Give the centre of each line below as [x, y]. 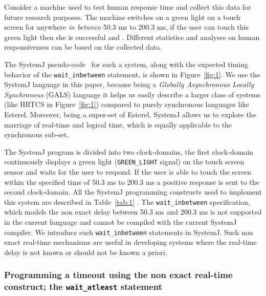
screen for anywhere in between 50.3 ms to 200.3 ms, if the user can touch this [126, 27]
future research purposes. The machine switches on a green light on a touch [123, 17]
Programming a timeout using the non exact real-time [118, 275]
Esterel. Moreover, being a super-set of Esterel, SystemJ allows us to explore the [130, 114]
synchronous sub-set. [37, 134]
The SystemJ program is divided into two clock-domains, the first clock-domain [129, 151]
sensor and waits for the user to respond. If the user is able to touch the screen [128, 172]
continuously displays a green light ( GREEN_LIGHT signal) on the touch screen [124, 162]
